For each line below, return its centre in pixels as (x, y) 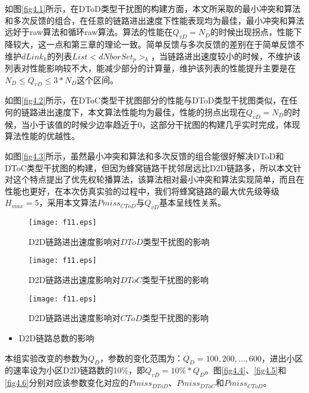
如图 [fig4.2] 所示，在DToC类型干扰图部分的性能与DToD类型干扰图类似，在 (147, 100)
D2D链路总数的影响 (56, 337)
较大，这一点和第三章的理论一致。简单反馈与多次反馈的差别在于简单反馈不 (158, 44)
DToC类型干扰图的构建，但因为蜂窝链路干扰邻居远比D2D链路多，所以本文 (149, 167)
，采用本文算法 (68, 202)
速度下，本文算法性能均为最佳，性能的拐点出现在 (150, 112)
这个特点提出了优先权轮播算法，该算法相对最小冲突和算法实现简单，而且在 (158, 179)
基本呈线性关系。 (192, 202)
